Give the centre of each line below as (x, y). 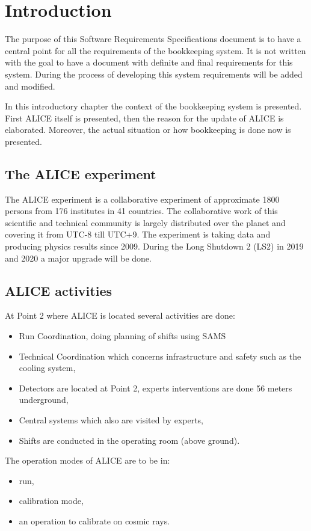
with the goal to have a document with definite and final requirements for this (149, 62)
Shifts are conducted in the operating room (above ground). (129, 440)
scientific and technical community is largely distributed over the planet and (145, 222)
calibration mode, (51, 501)
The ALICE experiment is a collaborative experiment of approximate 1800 (142, 199)
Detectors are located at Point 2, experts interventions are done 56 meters (155, 388)
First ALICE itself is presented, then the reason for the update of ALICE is (144, 118)
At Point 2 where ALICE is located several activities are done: (120, 315)
